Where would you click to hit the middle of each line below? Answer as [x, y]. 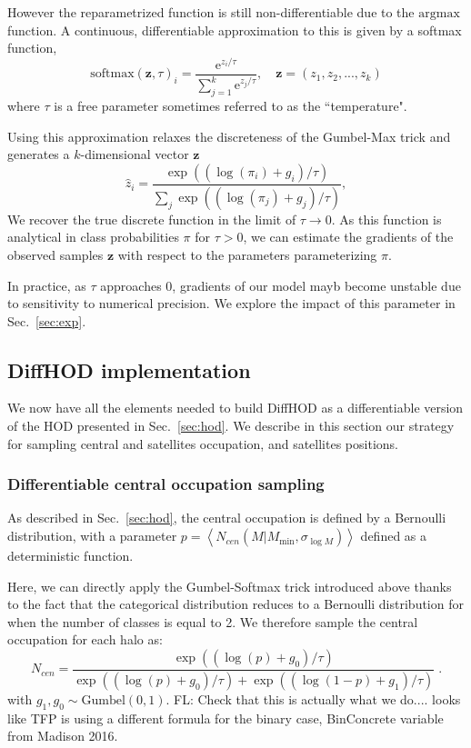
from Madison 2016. [63, 736]
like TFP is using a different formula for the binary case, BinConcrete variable [225, 718]
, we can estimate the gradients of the [348, 237]
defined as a [394, 536]
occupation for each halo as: [85, 639]
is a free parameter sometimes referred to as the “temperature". [230, 106]
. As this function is [386, 219]
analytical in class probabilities [93, 237]
